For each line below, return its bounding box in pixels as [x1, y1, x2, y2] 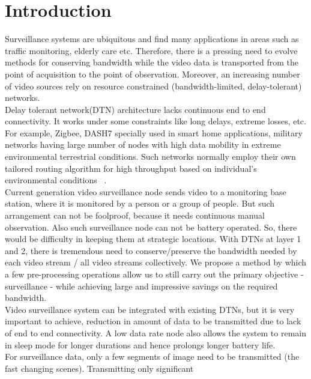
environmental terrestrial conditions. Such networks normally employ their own [5, 150, 296, 163]
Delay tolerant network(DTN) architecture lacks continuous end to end [5, 103, 266, 115]
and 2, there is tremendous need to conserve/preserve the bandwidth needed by [5, 244, 297, 256]
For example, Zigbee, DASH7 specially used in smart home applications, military [5, 126, 303, 139]
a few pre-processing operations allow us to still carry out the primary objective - [5, 268, 304, 280]
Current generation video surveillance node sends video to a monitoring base [5, 185, 286, 198]
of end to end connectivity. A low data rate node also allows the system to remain [5, 326, 307, 339]
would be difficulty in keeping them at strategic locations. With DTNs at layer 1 [5, 232, 301, 245]
